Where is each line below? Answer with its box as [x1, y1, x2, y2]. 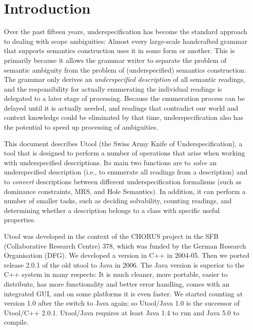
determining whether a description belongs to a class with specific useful [4, 205, 220, 215]
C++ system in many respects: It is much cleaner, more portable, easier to [4, 269, 228, 279]
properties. [4, 214, 36, 225]
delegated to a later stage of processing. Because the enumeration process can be [4, 93, 245, 103]
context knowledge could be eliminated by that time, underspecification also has [4, 112, 244, 122]
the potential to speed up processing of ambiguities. [4, 122, 158, 132]
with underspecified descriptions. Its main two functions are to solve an [4, 157, 217, 167]
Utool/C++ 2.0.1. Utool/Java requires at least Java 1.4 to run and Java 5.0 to [4, 307, 239, 317]
